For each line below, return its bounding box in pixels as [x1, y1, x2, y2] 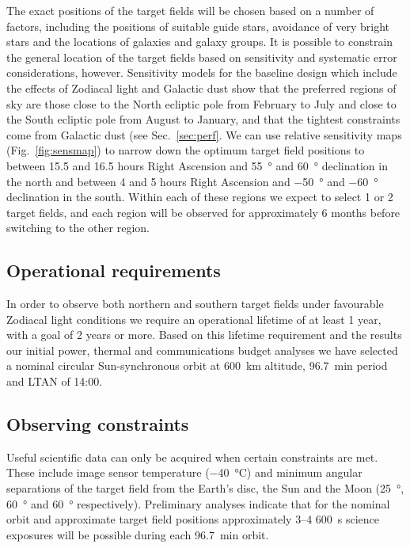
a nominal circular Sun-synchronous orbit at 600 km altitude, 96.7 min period [6, 357, 388, 374]
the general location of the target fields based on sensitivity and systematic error [6, 48, 397, 65]
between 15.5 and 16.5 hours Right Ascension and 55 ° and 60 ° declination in [6, 157, 388, 173]
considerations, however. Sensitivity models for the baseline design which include [6, 64, 397, 81]
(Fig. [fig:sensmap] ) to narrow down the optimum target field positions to [6, 142, 365, 158]
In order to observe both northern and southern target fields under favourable [6, 295, 384, 312]
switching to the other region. [6, 219, 150, 236]
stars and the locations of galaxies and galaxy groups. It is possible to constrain [6, 33, 393, 50]
